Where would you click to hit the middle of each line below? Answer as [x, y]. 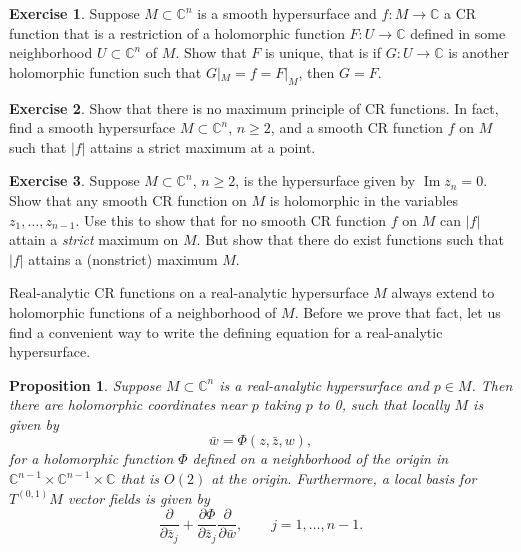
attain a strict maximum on [94, 239]
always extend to [443, 292]
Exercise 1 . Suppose [74, 13]
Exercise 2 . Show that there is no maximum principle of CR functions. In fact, [254, 107]
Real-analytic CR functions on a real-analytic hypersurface [189, 292]
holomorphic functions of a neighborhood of [143, 311]
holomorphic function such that [105, 71]
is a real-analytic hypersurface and [324, 384]
